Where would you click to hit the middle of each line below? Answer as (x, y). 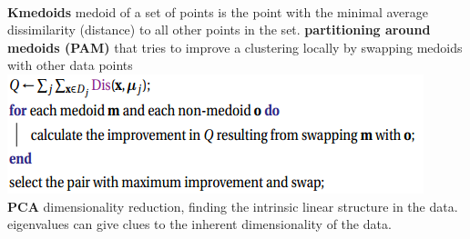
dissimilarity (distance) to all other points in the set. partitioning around (219, 30)
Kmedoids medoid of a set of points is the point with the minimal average (218, 11)
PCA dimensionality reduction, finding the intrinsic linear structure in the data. (233, 206)
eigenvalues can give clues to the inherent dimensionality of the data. (199, 224)
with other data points (70, 65)
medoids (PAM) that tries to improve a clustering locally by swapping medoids (235, 47)
